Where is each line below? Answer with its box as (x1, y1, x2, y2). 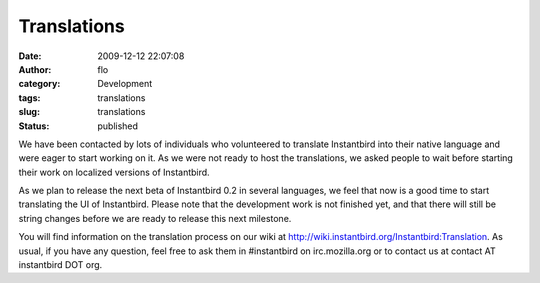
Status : (18, 120, 50, 132)
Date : (18, 50, 42, 62)
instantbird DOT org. (18, 259, 103, 271)
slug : (18, 106, 40, 118)
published (97, 120, 139, 132)
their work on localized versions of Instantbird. (18, 166, 210, 178)
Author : (18, 63, 52, 75)
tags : (18, 91, 41, 104)
